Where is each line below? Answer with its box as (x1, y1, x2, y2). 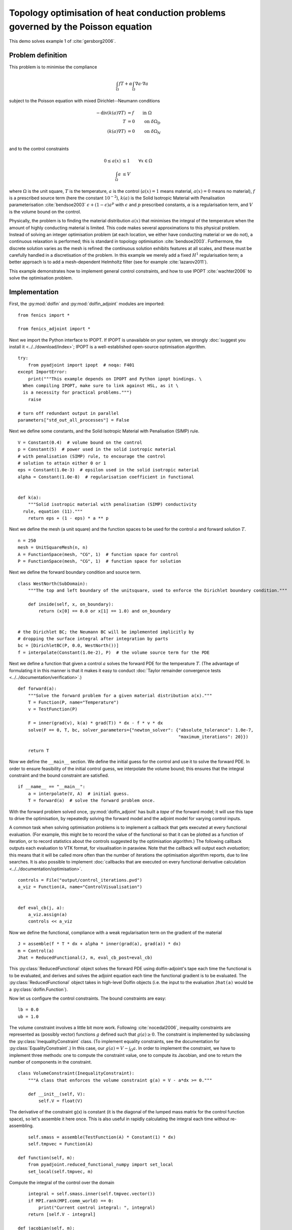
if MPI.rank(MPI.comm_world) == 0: (28, 1198, 114, 1203)
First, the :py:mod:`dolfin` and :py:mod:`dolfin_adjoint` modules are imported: (9, 301, 165, 307)
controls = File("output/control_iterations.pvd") (18, 877, 143, 883)
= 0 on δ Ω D (127, 119, 161, 125)
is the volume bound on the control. (9, 209, 81, 215)
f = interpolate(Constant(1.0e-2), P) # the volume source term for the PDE (18, 649, 210, 655)
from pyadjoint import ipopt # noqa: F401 (28, 362, 135, 368)
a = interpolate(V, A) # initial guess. (28, 791, 130, 797)
